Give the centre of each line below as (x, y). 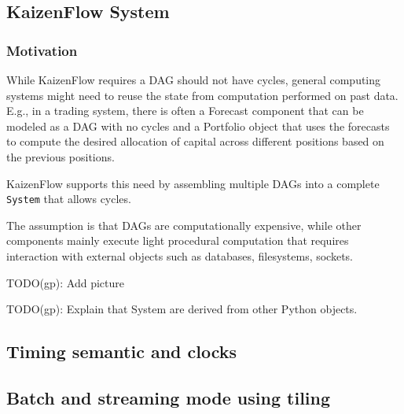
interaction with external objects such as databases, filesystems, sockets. (180, 256)
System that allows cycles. (69, 199)
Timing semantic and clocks (122, 351)
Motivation (42, 50)
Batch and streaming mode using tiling (169, 397)
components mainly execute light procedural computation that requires (178, 240)
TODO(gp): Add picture (65, 282)
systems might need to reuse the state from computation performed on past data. (202, 95)
